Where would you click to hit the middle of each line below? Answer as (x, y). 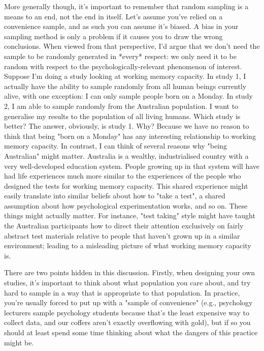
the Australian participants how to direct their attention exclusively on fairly (124, 226)
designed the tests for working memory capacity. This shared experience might (126, 185)
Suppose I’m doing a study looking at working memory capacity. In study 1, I (125, 76)
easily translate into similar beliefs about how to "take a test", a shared (115, 196)
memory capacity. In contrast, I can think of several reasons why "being (115, 146)
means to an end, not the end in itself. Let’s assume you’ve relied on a (113, 16)
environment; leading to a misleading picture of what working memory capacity (128, 245)
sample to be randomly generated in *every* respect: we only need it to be (120, 56)
